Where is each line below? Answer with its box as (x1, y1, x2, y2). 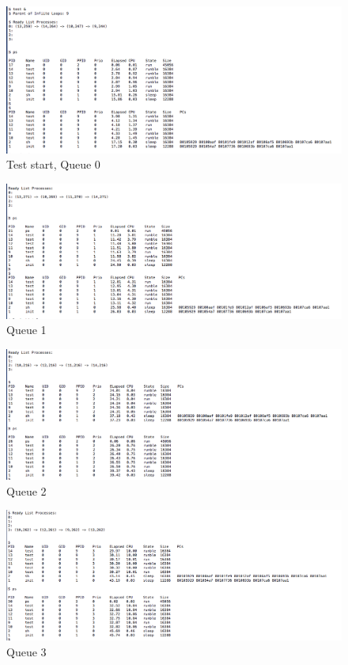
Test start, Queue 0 (6, 156, 100, 173)
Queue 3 (6, 644, 47, 660)
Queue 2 (6, 482, 47, 499)
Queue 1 (6, 321, 47, 338)
